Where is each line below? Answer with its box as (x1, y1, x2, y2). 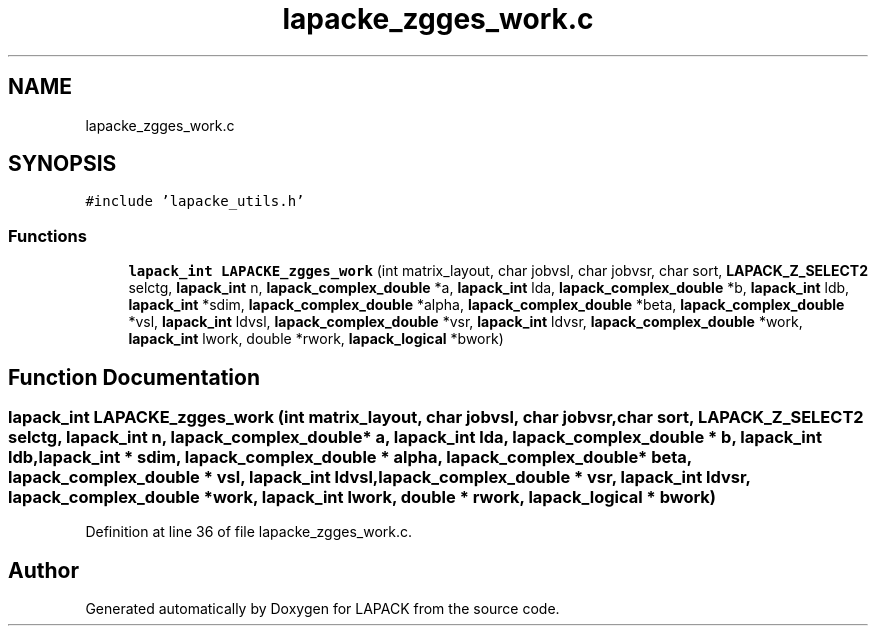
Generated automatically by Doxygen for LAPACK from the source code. (85, 600, 560, 618)
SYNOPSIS (8, 151, 117, 177)
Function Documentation (8, 364, 260, 390)
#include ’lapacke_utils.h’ (85, 193, 305, 210)
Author (8, 557, 79, 583)
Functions (8, 225, 87, 246)
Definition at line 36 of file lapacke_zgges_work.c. (85, 523, 413, 541)
